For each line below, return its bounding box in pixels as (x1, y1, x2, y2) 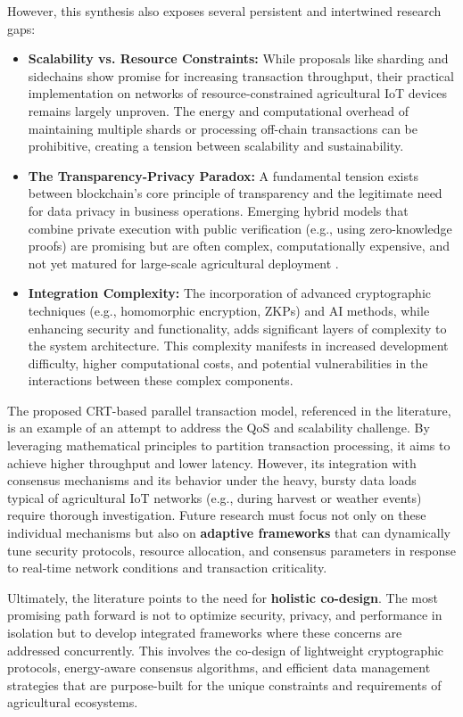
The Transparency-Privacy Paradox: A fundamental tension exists (28, 166, 418, 185)
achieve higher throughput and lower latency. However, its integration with (7, 453, 417, 472)
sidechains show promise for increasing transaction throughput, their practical (28, 66, 454, 85)
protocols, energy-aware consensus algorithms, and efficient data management (7, 658, 431, 677)
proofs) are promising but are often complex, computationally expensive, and (28, 236, 450, 255)
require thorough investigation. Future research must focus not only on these (7, 506, 426, 524)
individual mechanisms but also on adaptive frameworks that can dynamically (7, 523, 451, 542)
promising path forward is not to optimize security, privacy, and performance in (7, 606, 442, 624)
